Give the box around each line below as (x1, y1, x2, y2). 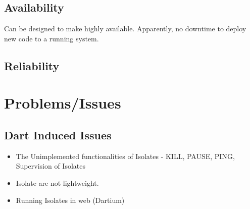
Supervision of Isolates (16, 161, 85, 171)
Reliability (4, 58, 60, 73)
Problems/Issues (4, 92, 121, 113)
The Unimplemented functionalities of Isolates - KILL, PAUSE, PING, (16, 150, 235, 161)
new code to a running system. (4, 33, 99, 43)
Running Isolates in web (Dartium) (16, 194, 125, 205)
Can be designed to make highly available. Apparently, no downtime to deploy (4, 23, 246, 34)
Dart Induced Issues (4, 127, 112, 142)
